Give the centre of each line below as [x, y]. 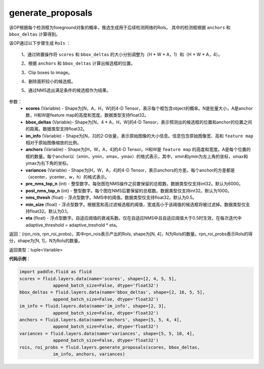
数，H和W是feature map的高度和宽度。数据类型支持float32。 [87, 115]
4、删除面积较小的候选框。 [48, 81]
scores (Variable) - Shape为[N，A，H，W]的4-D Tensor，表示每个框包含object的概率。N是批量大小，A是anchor [139, 108]
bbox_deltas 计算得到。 [35, 34]
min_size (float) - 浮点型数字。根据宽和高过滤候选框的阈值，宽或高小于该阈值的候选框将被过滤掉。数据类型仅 [136, 204]
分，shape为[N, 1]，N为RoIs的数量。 [46, 241]
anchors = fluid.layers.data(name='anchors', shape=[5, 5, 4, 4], [100, 320]
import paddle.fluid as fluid [55, 272]
